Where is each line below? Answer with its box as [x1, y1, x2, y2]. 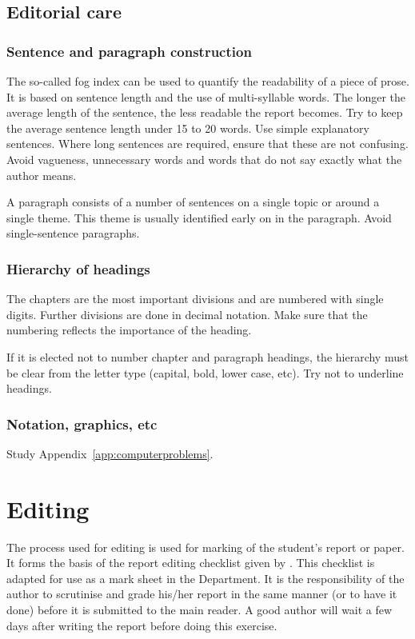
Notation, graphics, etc [6, 413, 158, 433]
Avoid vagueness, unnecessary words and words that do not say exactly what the [6, 150, 402, 167]
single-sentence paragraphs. [6, 225, 140, 242]
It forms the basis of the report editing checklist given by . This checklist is [6, 554, 375, 571]
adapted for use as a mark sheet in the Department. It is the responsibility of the [6, 569, 405, 586]
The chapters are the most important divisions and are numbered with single [6, 290, 384, 307]
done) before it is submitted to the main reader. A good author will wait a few [6, 601, 393, 618]
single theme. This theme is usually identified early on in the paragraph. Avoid [6, 209, 392, 226]
